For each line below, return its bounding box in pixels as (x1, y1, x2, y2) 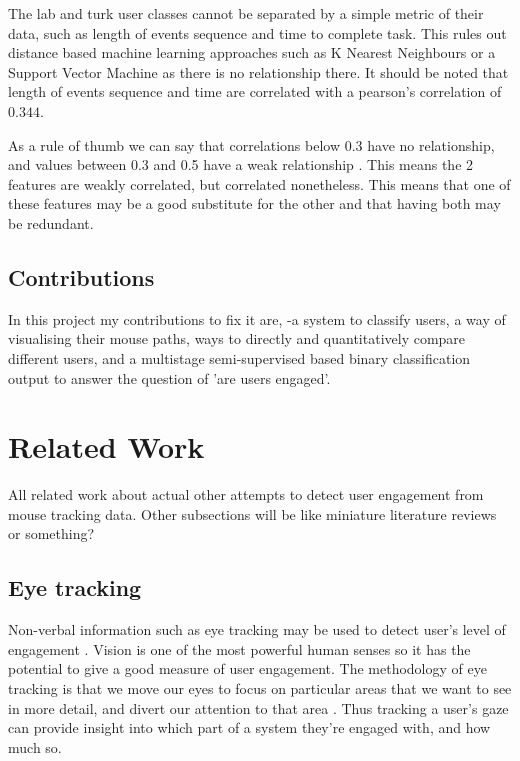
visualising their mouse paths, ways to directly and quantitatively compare (8, 328, 466, 349)
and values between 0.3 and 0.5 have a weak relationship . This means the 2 (8, 154, 474, 175)
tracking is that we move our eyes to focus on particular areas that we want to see (8, 678, 512, 698)
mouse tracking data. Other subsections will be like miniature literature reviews (8, 503, 497, 524)
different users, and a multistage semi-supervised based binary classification (8, 347, 471, 368)
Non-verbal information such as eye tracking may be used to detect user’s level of (8, 619, 506, 640)
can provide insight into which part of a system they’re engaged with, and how (8, 717, 491, 738)
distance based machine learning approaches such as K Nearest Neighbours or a (8, 42, 496, 63)
